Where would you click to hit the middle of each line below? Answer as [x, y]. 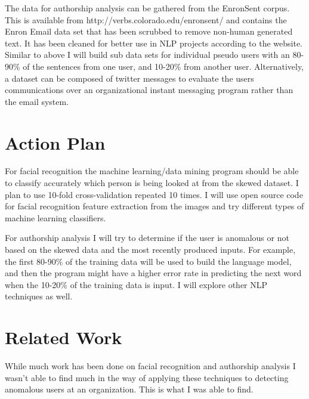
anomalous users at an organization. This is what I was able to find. [129, 389]
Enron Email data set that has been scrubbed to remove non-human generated [149, 31]
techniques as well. [39, 296]
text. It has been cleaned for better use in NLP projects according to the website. [154, 43]
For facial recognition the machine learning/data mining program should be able [152, 171]
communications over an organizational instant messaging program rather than [149, 90]
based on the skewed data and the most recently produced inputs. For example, [150, 250]
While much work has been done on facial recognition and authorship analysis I [150, 366]
